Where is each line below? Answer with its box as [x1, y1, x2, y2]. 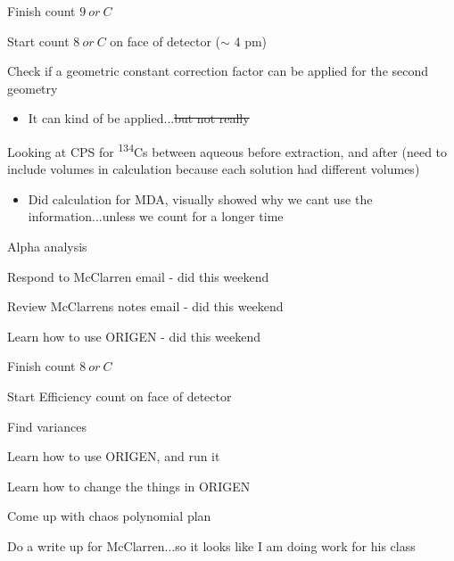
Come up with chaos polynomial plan [7, 507, 211, 525]
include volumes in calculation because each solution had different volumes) [7, 160, 420, 178]
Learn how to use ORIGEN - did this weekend [7, 326, 260, 345]
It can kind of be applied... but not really [28, 109, 250, 128]
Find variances [7, 417, 87, 435]
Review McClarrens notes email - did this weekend [7, 297, 284, 316]
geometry [7, 78, 58, 97]
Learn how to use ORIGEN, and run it [7, 447, 220, 466]
